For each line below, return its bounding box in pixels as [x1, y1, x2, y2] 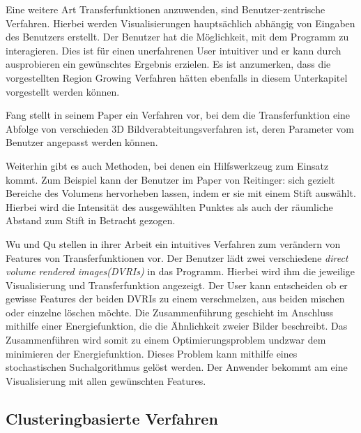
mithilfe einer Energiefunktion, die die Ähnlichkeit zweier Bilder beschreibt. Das [6, 318, 348, 333]
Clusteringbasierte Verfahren [6, 407, 218, 429]
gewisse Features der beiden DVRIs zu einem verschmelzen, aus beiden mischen [6, 291, 345, 306]
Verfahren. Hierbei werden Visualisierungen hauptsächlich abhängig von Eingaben [6, 15, 355, 30]
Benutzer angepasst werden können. [6, 135, 158, 149]
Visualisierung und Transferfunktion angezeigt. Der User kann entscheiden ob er [6, 277, 348, 292]
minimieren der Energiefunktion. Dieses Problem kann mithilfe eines [6, 346, 298, 360]
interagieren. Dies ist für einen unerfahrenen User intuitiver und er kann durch [6, 43, 341, 57]
